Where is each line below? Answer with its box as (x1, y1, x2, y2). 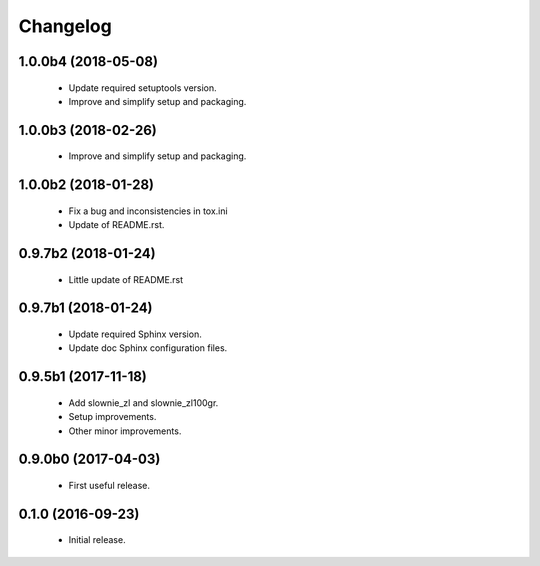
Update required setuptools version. (68, 81, 217, 94)
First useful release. (68, 479, 150, 491)
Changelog (18, 15, 112, 37)
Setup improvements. (68, 411, 157, 423)
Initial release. (68, 534, 126, 546)
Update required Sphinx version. (68, 328, 202, 340)
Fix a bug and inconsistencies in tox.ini (68, 205, 229, 217)
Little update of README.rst (68, 273, 184, 285)
